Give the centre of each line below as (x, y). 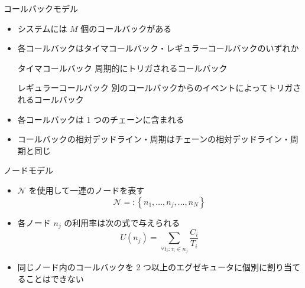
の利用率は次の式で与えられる (122, 222)
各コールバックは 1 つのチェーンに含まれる (101, 119)
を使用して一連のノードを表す (87, 190)
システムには (42, 28)
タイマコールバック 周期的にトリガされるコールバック (122, 68)
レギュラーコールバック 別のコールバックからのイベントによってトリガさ (159, 88)
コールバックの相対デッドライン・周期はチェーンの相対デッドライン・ (154, 139)
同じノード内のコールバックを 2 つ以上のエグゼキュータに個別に (142, 267)
